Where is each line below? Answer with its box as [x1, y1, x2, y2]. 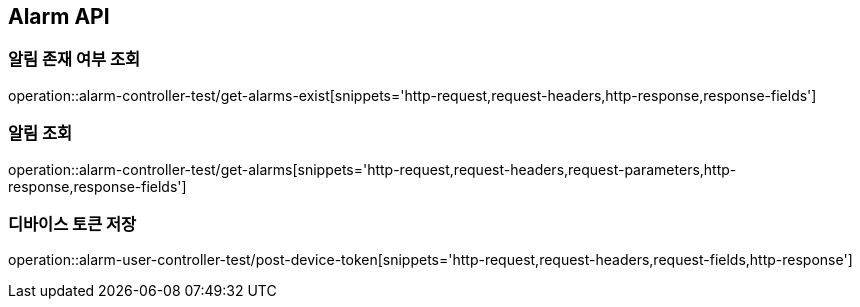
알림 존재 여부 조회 [8, 49, 141, 70]
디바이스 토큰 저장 [8, 213, 137, 234]
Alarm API [8, 4, 110, 29]
